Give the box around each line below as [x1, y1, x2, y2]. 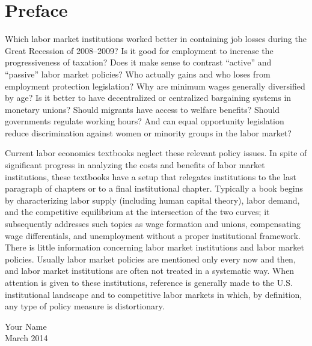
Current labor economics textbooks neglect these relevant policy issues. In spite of [5, 147, 307, 159]
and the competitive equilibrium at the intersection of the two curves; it [5, 205, 270, 218]
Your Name [5, 320, 47, 332]
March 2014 [5, 332, 48, 344]
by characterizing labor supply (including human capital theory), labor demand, [5, 193, 300, 206]
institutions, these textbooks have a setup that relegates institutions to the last [5, 170, 296, 183]
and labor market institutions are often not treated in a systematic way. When [5, 264, 295, 277]
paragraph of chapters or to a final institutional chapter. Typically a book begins [5, 182, 303, 195]
